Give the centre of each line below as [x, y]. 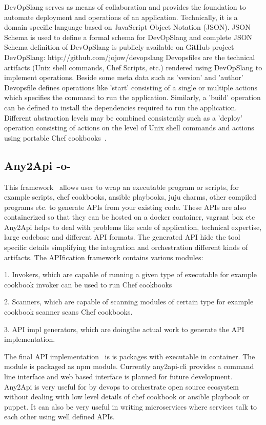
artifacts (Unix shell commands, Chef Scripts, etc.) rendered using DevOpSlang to [133, 67]
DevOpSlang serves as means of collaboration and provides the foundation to [125, 7]
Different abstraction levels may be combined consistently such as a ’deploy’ [124, 117]
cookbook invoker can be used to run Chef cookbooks [88, 284]
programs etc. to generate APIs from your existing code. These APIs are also [125, 207]
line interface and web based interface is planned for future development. [118, 376]
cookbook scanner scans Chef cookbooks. [68, 312]
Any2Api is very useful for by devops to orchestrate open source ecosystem [122, 386]
